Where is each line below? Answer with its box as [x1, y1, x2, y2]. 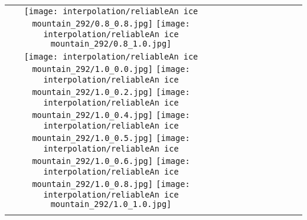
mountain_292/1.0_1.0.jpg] [50, 199, 172, 209]
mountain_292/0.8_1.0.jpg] [50, 39, 172, 48]
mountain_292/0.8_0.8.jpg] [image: [32, 19, 190, 28]
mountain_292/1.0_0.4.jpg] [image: [32, 110, 190, 120]
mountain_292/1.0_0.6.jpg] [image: [32, 156, 190, 166]
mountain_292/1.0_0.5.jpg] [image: [32, 133, 190, 143]
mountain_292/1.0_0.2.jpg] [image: [32, 87, 190, 97]
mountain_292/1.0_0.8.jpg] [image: [32, 179, 190, 189]
